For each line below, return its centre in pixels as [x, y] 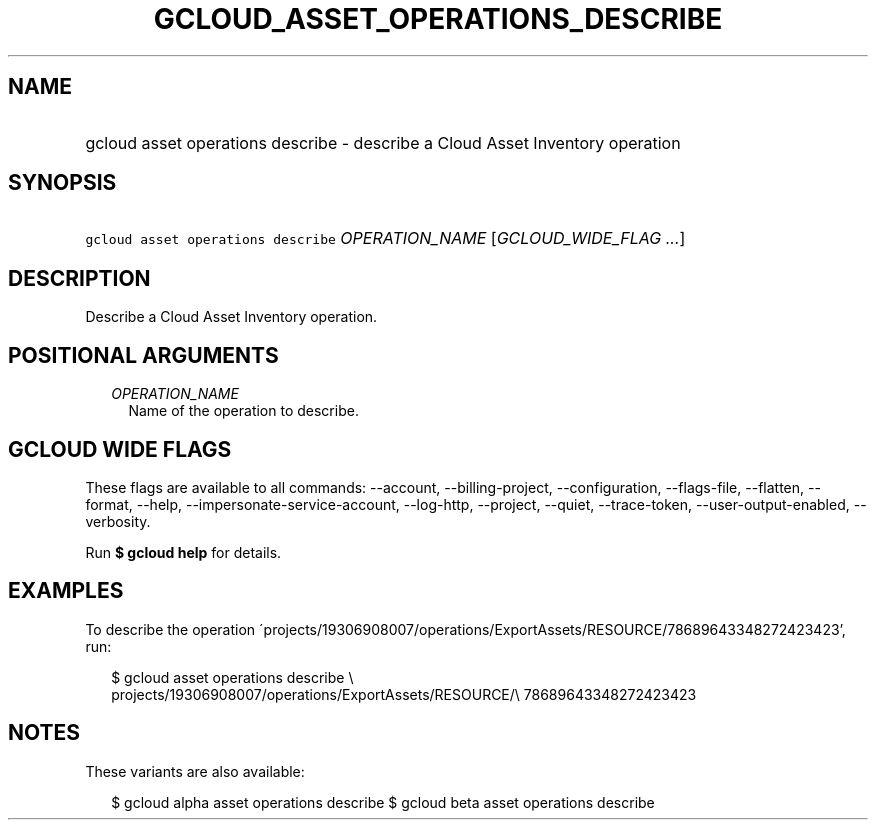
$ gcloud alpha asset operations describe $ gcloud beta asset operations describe [383, 802]
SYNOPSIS [62, 183]
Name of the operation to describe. [243, 411]
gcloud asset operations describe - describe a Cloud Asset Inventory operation [383, 142]
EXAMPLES [66, 591]
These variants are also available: [195, 771]
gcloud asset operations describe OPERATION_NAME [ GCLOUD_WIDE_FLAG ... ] [385, 238]
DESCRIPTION [79, 278]
